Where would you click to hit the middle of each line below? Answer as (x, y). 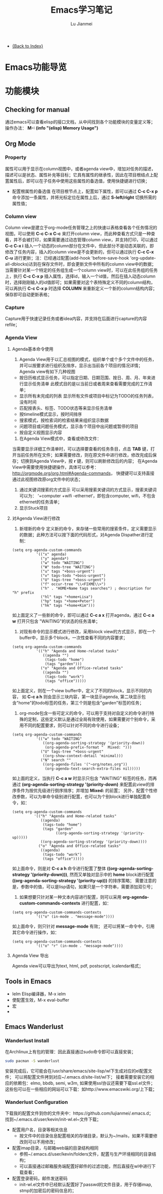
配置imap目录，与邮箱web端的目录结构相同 (55, 1148)
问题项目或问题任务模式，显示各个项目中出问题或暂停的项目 (79, 426)
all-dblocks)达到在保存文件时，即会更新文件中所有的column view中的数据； (81, 264)
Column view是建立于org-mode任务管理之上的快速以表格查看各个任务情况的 (81, 227)
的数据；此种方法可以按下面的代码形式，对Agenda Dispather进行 (84, 534)
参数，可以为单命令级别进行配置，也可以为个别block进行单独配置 (81, 796)
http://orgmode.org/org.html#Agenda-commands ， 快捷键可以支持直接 (83, 473)
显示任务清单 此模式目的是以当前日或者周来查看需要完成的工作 (86, 383)
